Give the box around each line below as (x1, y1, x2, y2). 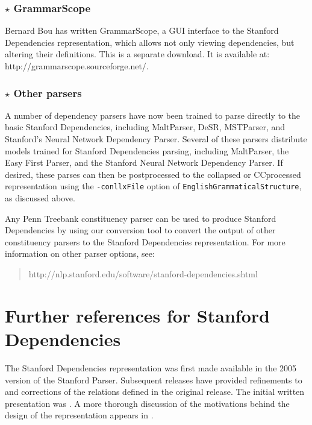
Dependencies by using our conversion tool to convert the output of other (5, 224, 276, 236)
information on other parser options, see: (5, 247, 155, 260)
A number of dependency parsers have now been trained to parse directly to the (5, 109, 301, 121)
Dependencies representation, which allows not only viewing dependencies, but (5, 36, 295, 48)
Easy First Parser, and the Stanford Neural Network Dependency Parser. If (5, 156, 283, 169)
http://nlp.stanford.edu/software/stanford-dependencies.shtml (28, 268, 258, 280)
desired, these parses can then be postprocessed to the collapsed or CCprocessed (5, 168, 301, 180)
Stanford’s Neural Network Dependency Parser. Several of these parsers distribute (5, 133, 307, 145)
